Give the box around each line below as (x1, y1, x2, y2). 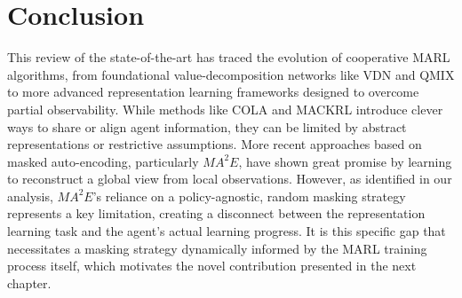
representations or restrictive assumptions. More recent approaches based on (7, 135, 422, 153)
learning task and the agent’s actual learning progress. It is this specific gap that (7, 222, 446, 240)
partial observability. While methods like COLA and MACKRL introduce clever (7, 99, 443, 118)
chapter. (7, 273, 52, 292)
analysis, (7, 186, 53, 205)
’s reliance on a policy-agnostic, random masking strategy (92, 186, 406, 205)
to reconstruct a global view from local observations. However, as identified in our (7, 169, 452, 188)
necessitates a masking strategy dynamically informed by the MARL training (7, 239, 427, 257)
